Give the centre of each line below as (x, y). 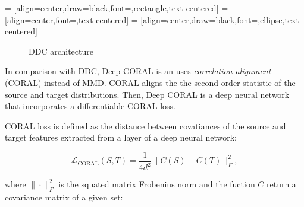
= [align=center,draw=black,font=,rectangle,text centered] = (117, 8)
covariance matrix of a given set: (64, 197)
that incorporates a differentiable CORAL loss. (90, 106)
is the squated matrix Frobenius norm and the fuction (157, 184)
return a (281, 184)
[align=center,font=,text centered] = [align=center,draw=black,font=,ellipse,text (152, 19)
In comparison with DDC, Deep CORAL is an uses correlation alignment (138, 71)
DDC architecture (61, 51)
